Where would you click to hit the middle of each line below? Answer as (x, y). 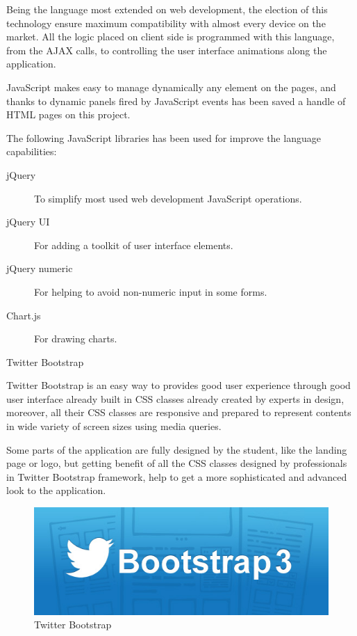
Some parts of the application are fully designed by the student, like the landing (177, 449)
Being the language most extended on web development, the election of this (167, 9)
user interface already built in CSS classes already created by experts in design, (175, 398)
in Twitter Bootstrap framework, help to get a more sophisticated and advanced (177, 476)
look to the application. (56, 490)
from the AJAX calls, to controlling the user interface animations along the (167, 50)
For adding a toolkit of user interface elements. (134, 245)
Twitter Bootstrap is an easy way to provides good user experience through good (178, 385)
